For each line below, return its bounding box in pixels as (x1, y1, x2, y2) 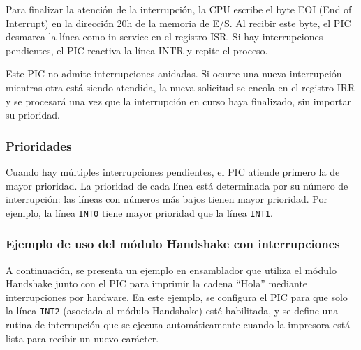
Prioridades (6, 137, 72, 154)
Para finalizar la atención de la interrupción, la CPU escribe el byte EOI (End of (6, 2, 352, 16)
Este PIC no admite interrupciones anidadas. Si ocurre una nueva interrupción (6, 66, 342, 81)
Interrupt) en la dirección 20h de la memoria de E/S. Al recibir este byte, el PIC (6, 15, 351, 30)
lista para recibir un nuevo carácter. (6, 330, 159, 345)
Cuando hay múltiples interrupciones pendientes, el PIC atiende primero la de (6, 164, 340, 178)
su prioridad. (6, 107, 60, 122)
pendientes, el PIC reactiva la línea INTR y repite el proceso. (6, 43, 268, 57)
